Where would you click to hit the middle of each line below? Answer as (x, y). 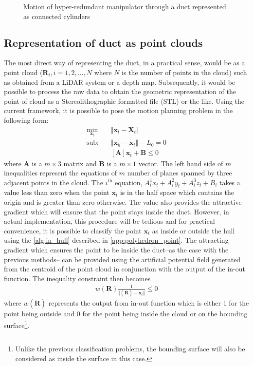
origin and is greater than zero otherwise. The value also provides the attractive (123, 202)
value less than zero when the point (57, 192)
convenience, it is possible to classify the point (73, 230)
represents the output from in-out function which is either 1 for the (149, 303)
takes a (230, 182)
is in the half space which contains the (177, 192)
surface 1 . (17, 324)
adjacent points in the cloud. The (54, 182)
